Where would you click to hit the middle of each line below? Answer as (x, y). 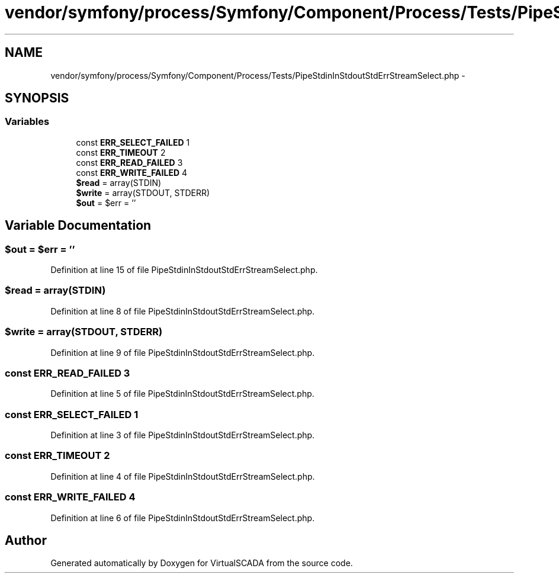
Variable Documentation (78, 226)
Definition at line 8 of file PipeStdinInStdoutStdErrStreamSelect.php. (183, 311)
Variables (27, 122)
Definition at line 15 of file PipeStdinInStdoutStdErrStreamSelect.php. (184, 270)
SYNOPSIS (37, 98)
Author (26, 540)
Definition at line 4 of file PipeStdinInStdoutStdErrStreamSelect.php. (183, 476)
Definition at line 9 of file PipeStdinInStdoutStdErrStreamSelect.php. (183, 352)
